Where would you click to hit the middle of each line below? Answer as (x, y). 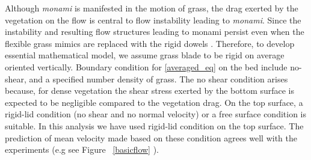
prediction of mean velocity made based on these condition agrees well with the (151, 137)
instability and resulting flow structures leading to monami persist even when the (155, 32)
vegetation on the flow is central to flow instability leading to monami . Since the (153, 20)
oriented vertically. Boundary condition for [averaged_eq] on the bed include (146, 66)
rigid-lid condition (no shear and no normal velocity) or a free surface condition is (156, 114)
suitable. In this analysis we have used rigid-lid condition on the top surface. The (154, 125)
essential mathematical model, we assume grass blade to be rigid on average (145, 55)
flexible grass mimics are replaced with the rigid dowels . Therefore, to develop (150, 43)
